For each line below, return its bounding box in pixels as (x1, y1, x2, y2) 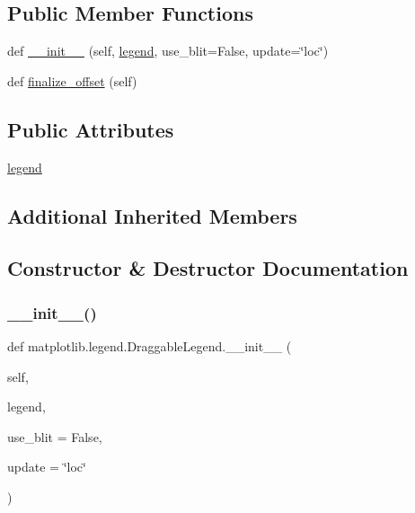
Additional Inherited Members (7, 201, 297, 229)
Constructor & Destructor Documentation (7, 254, 409, 282)
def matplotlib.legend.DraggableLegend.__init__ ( (7, 336, 292, 355)
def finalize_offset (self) (7, 71, 137, 90)
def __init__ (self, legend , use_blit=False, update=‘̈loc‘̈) (7, 41, 329, 60)
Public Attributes (7, 115, 174, 143)
